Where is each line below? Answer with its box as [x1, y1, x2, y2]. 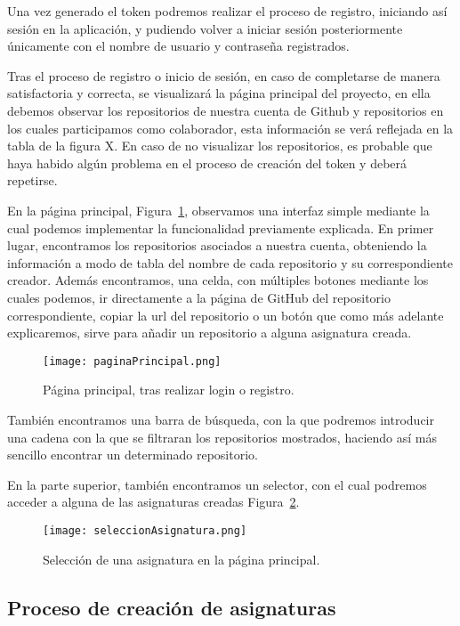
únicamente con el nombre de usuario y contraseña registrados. [7, 37, 350, 55]
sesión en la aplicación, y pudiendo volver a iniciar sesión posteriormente [7, 19, 403, 37]
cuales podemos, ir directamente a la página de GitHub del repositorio [7, 288, 391, 306]
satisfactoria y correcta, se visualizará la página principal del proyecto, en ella [7, 84, 431, 102]
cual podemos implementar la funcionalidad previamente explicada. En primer [7, 218, 434, 237]
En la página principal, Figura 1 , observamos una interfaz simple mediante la [7, 200, 430, 219]
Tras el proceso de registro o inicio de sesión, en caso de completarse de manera [7, 66, 440, 85]
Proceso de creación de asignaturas [7, 593, 336, 621]
